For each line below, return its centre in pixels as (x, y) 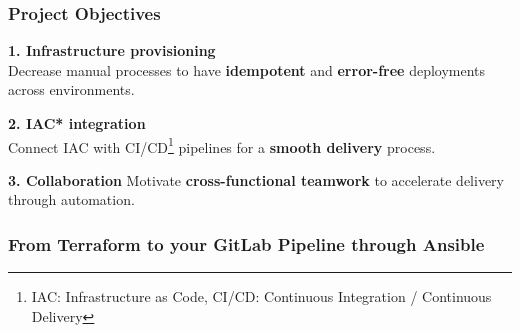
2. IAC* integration (77, 123)
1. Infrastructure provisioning (112, 50)
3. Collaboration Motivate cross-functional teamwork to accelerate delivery (256, 179)
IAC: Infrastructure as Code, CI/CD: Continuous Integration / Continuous (261, 296)
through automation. (71, 199)
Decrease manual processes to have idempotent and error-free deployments (247, 69)
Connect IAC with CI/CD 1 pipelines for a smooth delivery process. (222, 145)
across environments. (71, 89)
